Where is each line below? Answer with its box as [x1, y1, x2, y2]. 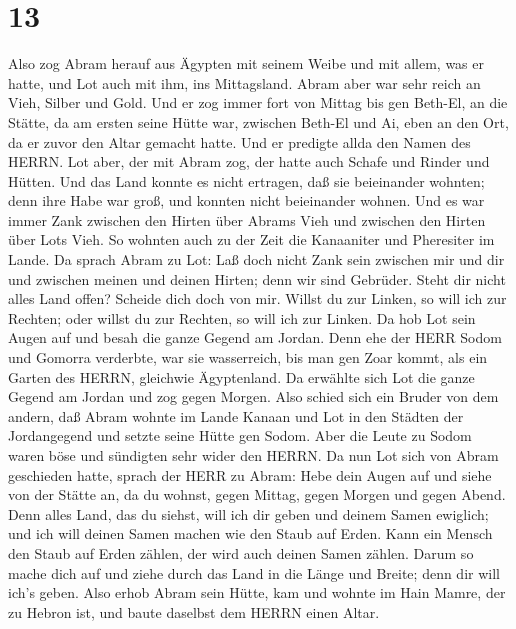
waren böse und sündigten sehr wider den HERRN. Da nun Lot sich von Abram [8, 445, 499, 465]
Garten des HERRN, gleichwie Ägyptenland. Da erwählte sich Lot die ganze [8, 366, 475, 387]
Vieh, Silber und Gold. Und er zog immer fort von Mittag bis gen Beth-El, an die [8, 92, 508, 113]
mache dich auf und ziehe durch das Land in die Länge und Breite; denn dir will [8, 562, 500, 583]
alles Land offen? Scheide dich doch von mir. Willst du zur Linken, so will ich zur [8, 288, 507, 309]
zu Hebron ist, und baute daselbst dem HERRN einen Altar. [8, 601, 380, 622]
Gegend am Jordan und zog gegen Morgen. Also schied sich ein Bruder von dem [8, 386, 499, 407]
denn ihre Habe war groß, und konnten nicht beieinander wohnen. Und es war [8, 190, 485, 211]
